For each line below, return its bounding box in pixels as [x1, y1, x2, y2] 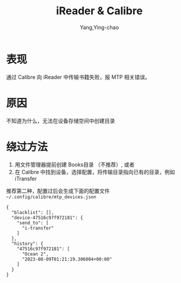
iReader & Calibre [56, 4, 143, 18]
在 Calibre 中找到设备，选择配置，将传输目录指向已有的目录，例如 [14, 168, 176, 176]
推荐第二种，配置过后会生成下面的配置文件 [6, 187, 110, 194]
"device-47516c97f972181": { [11, 215, 83, 221]
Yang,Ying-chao [79, 24, 119, 31]
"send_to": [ [17, 220, 49, 226]
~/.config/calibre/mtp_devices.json [6, 194, 96, 200]
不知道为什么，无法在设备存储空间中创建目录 [6, 117, 115, 124]
